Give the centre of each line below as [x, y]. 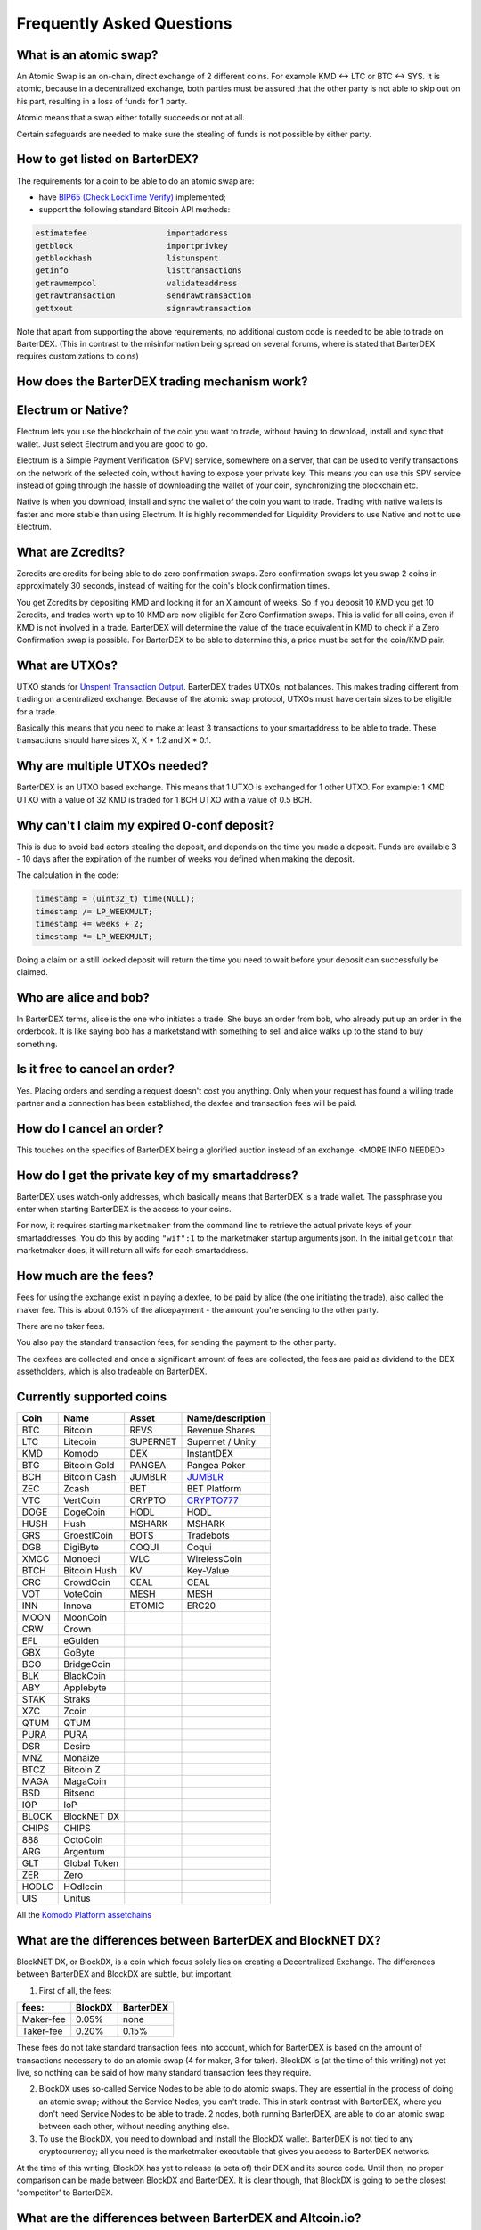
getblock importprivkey [132, 246]
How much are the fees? [86, 1276]
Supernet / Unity [221, 1442]
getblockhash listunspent [127, 258]
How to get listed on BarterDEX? [108, 159]
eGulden [82, 1641]
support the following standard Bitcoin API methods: [135, 210]
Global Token [91, 1863]
